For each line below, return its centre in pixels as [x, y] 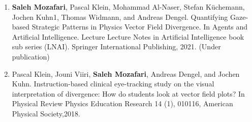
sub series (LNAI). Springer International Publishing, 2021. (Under [116, 47]
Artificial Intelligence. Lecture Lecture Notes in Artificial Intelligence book [128, 36]
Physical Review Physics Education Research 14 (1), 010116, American [122, 103]
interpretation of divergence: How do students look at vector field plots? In [128, 93]
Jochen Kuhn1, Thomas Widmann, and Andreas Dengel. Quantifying [120, 17]
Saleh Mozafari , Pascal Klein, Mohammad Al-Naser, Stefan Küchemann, [128, 7]
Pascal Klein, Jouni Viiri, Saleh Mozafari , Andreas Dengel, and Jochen [126, 73]
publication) [31, 56]
